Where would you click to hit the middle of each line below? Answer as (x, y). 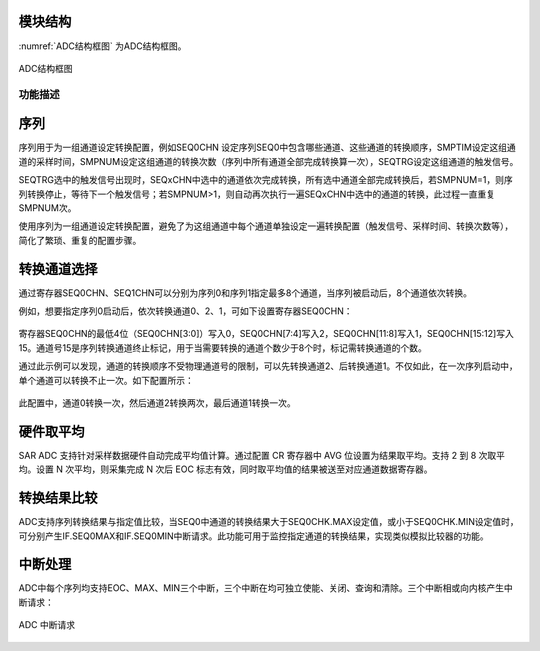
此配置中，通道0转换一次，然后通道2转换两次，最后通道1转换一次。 (157, 402)
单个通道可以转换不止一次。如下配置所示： (106, 380)
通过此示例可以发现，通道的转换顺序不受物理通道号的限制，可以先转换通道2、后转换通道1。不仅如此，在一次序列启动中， (268, 366)
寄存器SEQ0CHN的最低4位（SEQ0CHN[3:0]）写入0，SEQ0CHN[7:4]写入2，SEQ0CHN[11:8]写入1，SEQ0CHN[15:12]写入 (266, 334)
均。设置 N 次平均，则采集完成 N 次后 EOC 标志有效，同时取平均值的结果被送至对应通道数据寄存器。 (226, 469)
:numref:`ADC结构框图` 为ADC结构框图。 (102, 46)
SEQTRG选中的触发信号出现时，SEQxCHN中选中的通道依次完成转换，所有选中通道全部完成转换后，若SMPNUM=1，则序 (266, 180)
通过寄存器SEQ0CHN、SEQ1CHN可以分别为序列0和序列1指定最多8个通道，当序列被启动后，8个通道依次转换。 (245, 292)
